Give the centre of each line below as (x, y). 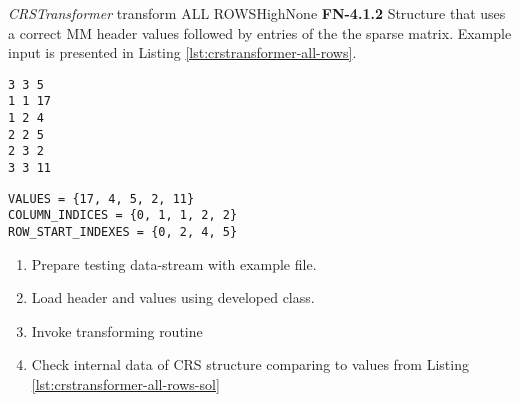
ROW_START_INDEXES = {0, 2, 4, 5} (123, 232)
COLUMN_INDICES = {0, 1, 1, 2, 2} (123, 215)
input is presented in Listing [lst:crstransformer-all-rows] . (182, 52)
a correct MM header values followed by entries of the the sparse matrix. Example (260, 32)
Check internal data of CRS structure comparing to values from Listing (250, 364)
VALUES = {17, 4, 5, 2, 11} (101, 198)
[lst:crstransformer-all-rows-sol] (125, 384)
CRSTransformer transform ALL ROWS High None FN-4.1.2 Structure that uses (257, 13)
